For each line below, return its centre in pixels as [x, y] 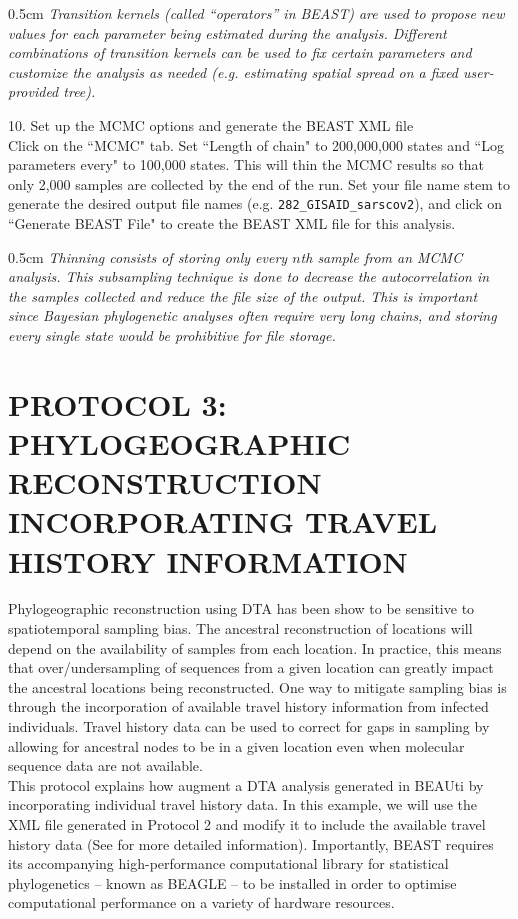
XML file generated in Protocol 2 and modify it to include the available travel [247, 823]
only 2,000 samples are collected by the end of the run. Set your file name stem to [259, 183]
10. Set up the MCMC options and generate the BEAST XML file [211, 124]
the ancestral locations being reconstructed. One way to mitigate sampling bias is [257, 686]
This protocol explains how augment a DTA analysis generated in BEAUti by [246, 784]
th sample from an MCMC [381, 256]
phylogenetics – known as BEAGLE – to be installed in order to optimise [232, 882]
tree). [79, 91]
